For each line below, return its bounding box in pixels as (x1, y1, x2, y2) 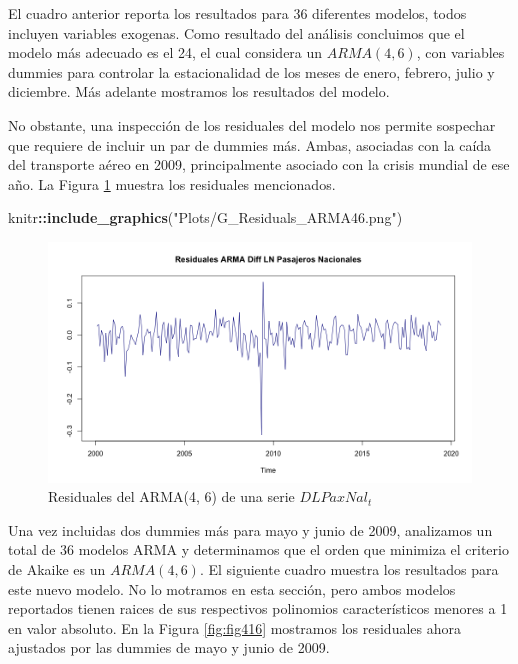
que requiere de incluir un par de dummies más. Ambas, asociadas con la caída (8, 134, 492, 155)
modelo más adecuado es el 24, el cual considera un (8, 42, 323, 63)
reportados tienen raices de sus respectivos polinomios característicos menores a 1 (8, 598, 508, 619)
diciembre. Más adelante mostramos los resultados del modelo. (8, 81, 390, 102)
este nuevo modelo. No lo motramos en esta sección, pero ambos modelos (8, 578, 456, 599)
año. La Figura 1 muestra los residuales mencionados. (8, 173, 336, 194)
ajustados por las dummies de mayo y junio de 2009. (8, 637, 330, 658)
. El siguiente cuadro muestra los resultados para (199, 559, 499, 579)
